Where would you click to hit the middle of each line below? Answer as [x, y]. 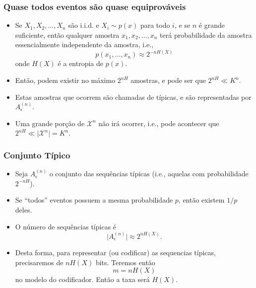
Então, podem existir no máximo [65, 80]
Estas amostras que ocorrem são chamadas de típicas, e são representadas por [133, 97]
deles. [24, 210]
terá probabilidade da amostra [206, 35]
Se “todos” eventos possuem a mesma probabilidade [94, 200]
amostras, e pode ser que [168, 80]
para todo [155, 25]
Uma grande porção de [50, 123]
